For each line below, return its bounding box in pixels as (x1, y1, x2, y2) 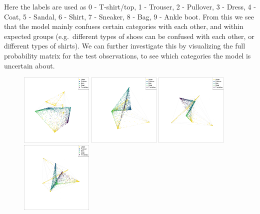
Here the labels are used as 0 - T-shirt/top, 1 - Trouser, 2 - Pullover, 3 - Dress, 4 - (4, 1, 256, 11)
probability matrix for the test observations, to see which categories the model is (4, 50, 251, 60)
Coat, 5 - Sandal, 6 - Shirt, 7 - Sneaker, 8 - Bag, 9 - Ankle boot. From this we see (4, 11, 254, 21)
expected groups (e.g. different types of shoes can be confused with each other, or (4, 30, 254, 41)
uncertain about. (4, 60, 55, 70)
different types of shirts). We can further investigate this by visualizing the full (4, 40, 245, 51)
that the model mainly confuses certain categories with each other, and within (4, 21, 243, 31)
